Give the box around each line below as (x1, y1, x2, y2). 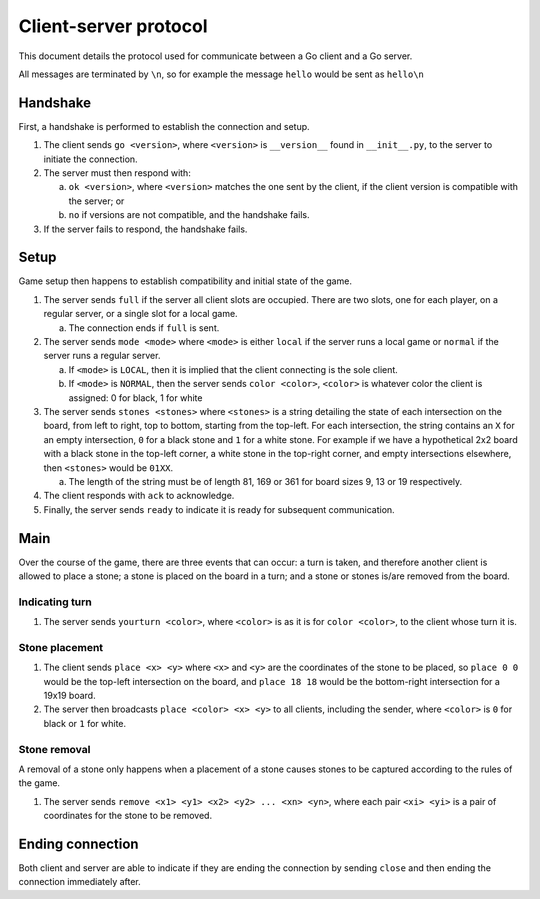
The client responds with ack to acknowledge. (43, 490, 235, 502)
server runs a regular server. (43, 350, 161, 362)
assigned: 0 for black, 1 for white (68, 391, 203, 404)
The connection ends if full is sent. (68, 321, 220, 334)
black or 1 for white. (43, 717, 127, 729)
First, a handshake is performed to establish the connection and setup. (18, 120, 310, 132)
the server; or (68, 195, 125, 207)
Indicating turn (18, 595, 92, 609)
